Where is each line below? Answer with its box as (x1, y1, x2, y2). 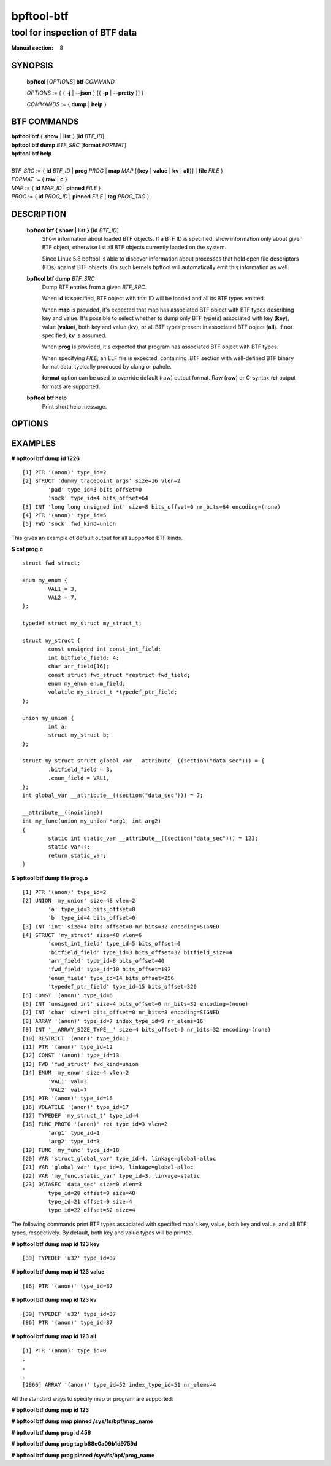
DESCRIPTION (11, 209, 67, 219)
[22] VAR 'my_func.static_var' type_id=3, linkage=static (22, 1172, 200, 1179)
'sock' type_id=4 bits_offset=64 (48, 495, 148, 502)
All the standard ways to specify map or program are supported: (11, 1395, 174, 1402)
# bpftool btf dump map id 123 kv (11, 1296, 97, 1304)
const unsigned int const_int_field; (48, 646, 162, 653)
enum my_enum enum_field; (48, 680, 126, 687)
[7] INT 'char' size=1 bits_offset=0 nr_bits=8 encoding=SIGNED (22, 1009, 220, 1016)
